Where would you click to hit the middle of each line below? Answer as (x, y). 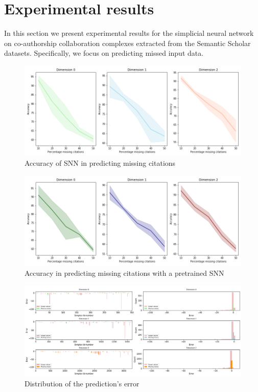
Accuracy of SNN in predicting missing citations (100, 163)
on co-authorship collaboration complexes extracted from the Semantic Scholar (127, 43)
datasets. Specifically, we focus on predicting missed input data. (104, 53)
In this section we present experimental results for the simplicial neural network (129, 33)
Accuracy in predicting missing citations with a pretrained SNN (124, 273)
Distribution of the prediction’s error (82, 383)
